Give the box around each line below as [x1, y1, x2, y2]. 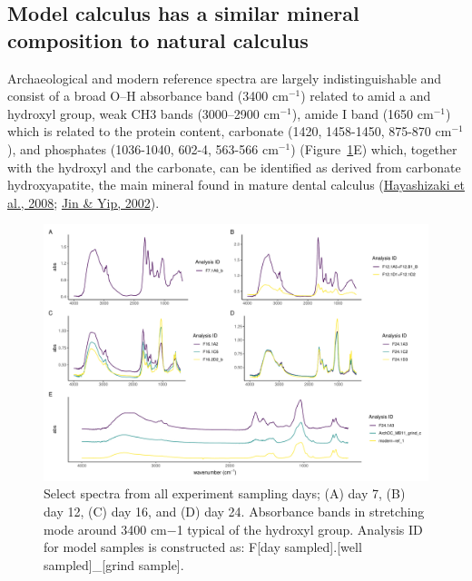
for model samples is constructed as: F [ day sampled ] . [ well [44, 537, 362, 556]
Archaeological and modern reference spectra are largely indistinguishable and [7, 68, 442, 87]
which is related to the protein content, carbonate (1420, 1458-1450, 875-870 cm [7, 122, 452, 141]
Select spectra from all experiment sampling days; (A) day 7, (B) [44, 484, 406, 503]
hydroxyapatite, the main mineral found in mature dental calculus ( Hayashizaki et [7, 175, 465, 194]
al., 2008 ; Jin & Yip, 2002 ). [7, 192, 160, 212]
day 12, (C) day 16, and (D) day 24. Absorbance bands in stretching [44, 501, 425, 520]
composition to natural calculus [7, 25, 309, 54]
